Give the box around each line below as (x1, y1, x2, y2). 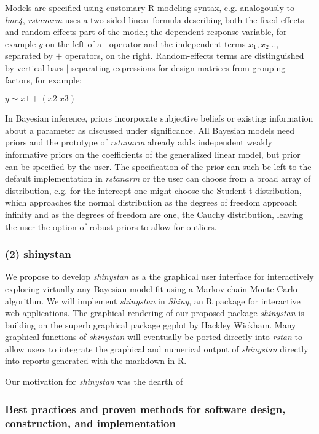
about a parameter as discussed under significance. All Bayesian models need (5, 123, 294, 136)
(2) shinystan (5, 246, 71, 262)
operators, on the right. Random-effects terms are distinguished (65, 49, 304, 62)
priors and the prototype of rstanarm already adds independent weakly (5, 136, 272, 149)
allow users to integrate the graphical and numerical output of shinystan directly (5, 342, 309, 355)
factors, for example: (5, 73, 82, 86)
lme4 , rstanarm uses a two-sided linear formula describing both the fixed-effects (5, 13, 304, 26)
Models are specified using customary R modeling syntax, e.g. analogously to (5, 1, 294, 14)
